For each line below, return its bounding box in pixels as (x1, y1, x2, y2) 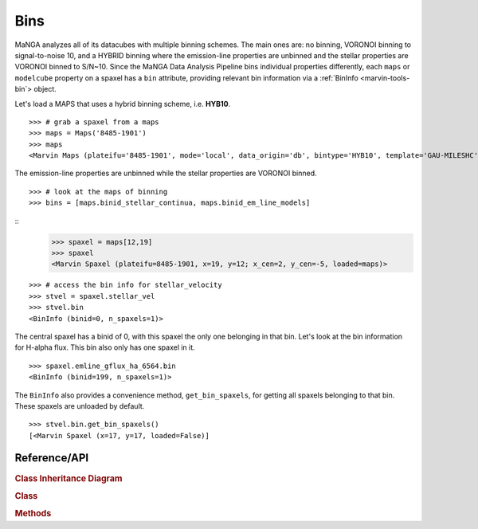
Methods (14, 508, 52, 519)
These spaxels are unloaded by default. (14, 401, 145, 410)
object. (33, 84, 57, 94)
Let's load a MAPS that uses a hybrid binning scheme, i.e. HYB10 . (14, 99, 231, 108)
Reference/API (14, 451, 89, 465)
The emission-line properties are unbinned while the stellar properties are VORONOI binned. (14, 168, 318, 178)
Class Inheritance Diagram (14, 472, 123, 484)
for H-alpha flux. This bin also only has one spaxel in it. (14, 343, 195, 352)
